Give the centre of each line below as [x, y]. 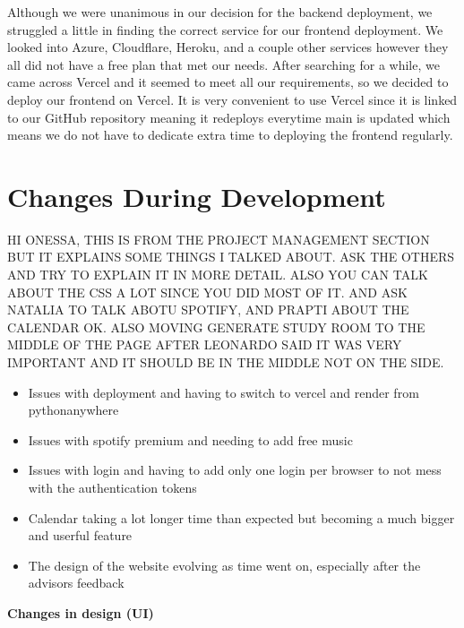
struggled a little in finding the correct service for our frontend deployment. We [225, 29]
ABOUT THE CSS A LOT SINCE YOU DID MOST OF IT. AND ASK [207, 292]
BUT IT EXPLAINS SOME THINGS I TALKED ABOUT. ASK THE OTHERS [231, 257]
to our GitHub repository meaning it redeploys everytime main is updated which [229, 117]
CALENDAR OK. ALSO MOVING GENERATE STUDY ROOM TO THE [216, 327]
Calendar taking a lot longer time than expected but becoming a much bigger [241, 517]
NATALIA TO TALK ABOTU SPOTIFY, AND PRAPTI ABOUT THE [208, 310]
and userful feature [80, 535]
